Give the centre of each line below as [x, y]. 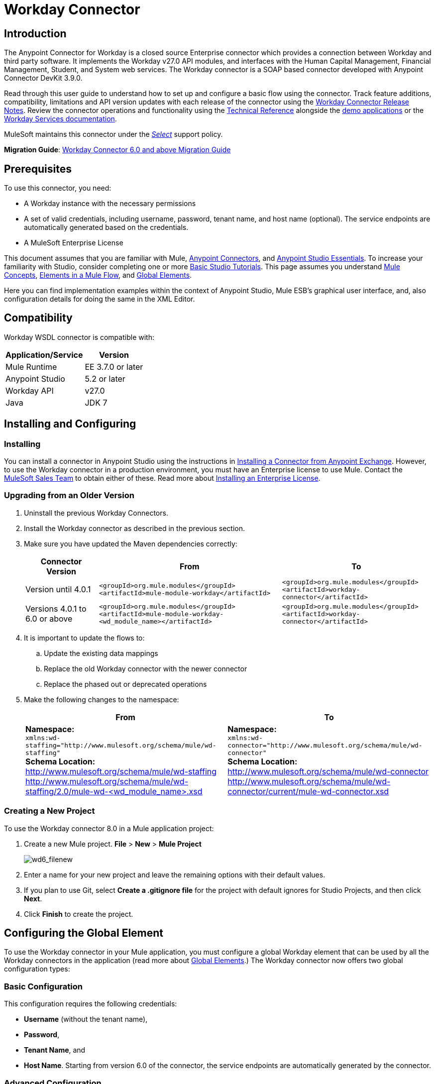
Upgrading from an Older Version [69, 495]
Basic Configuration [43, 986]
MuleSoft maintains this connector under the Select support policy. [113, 134]
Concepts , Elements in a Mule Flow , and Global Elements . [98, 275]
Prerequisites [38, 169]
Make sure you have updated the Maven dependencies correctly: [131, 543]
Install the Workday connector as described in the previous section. [135, 528]
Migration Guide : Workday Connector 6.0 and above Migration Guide [117, 150]
